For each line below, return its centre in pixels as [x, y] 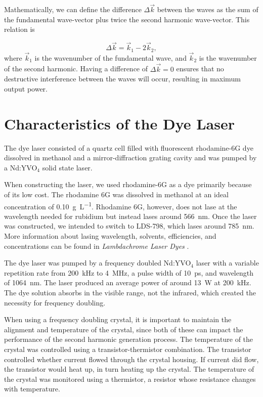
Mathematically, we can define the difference [73, 9]
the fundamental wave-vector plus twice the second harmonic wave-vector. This [127, 19]
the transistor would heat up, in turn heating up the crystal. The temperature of [129, 369]
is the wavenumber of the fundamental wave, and [111, 57]
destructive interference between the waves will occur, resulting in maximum [122, 79]
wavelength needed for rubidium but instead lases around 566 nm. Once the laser [130, 216]
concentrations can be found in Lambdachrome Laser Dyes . [97, 246]
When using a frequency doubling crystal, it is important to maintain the [118, 319]
